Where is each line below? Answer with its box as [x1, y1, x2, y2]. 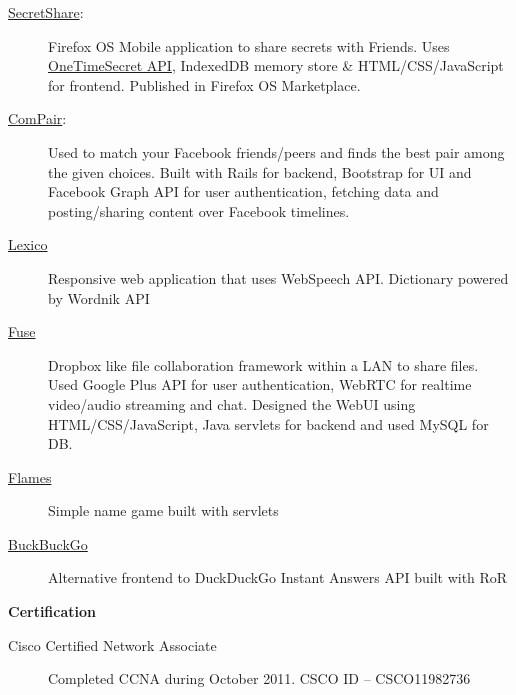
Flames [8, 466, 52, 487]
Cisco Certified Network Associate [8, 634, 217, 655]
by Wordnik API [48, 287, 150, 308]
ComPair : [8, 108, 67, 129]
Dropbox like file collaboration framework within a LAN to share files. [48, 354, 479, 375]
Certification [8, 601, 97, 622]
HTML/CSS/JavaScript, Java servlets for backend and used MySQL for [48, 413, 489, 434]
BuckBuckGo [8, 533, 88, 554]
